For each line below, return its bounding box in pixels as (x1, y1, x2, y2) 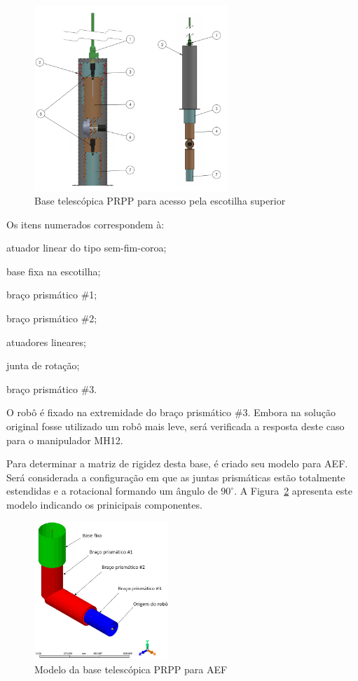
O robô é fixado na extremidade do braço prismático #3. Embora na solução (6, 405, 336, 420)
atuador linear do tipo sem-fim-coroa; (6, 240, 167, 255)
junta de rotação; (6, 358, 80, 373)
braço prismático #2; (6, 311, 97, 326)
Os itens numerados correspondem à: (6, 216, 165, 231)
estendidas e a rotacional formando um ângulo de (6, 483, 218, 498)
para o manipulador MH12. (6, 432, 123, 447)
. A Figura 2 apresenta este (234, 483, 352, 498)
